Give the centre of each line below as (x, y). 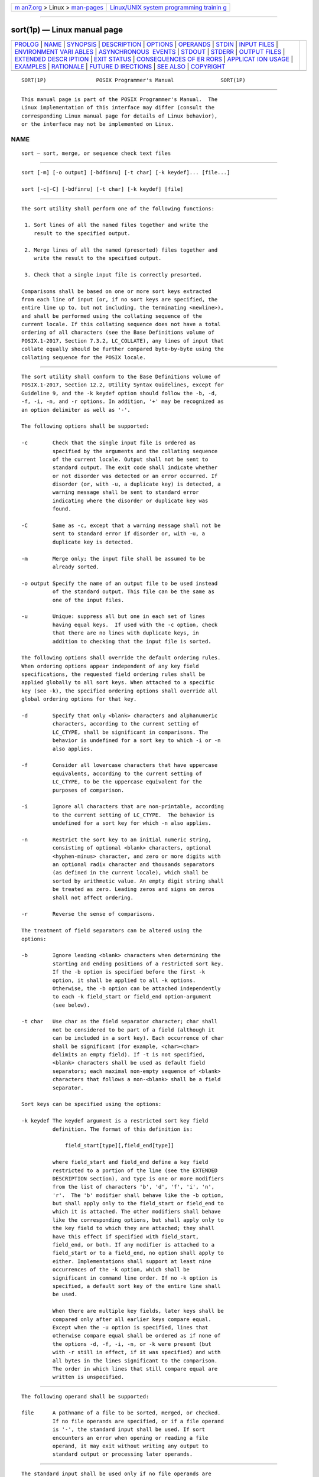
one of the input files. (88, 600)
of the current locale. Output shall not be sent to (130, 459)
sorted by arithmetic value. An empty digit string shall (138, 881)
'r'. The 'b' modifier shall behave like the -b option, (138, 1195)
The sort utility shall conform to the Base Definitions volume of (121, 377)
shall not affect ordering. (93, 897)
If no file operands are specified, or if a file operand (138, 1421)
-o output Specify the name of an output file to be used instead (120, 583)
